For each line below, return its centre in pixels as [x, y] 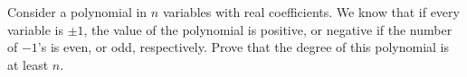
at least [28, 64]
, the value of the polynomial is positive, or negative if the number [268, 29]
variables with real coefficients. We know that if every [311, 12]
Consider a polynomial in [77, 12]
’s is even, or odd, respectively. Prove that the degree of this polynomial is [243, 47]
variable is [35, 29]
